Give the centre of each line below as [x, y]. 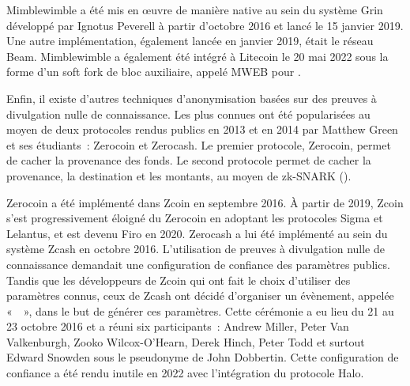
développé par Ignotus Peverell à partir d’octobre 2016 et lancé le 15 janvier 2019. [205, 25]
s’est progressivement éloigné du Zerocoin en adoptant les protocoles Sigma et [195, 218]
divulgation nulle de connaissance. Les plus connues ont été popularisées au [188, 114]
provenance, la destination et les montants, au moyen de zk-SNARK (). [179, 175]
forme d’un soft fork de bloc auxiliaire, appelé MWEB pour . [154, 72]
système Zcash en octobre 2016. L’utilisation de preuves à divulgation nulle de [196, 249]
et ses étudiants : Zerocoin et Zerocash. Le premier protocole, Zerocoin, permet [199, 144]
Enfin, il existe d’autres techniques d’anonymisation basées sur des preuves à [192, 98]
